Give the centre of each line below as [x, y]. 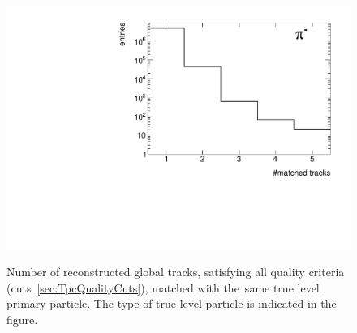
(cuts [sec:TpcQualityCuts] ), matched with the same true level [163, 287]
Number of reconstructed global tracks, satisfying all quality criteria [176, 272]
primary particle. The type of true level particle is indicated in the [172, 303]
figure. [22, 320]
